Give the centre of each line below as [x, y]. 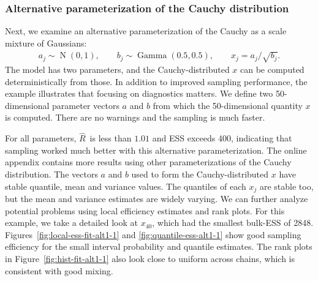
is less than [111, 138]
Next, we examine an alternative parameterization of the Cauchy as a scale [146, 31]
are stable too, [286, 186]
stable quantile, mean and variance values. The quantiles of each [126, 186]
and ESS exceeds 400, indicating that [222, 138]
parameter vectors [86, 105]
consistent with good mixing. [59, 270]
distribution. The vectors [51, 174]
